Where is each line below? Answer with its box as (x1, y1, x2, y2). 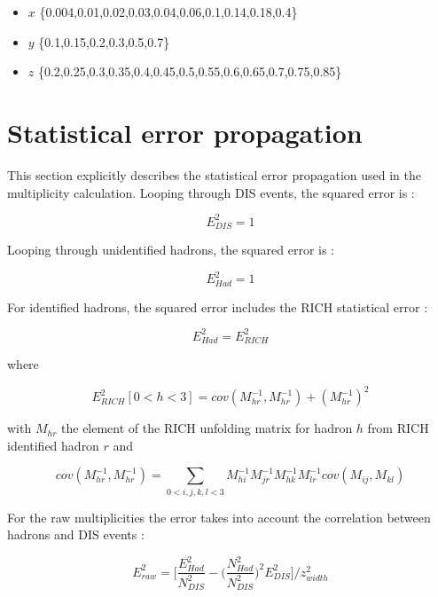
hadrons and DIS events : (7, 525, 145, 544)
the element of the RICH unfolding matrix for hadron (61, 419, 353, 437)
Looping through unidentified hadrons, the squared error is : (7, 240, 335, 259)
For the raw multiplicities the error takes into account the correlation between (7, 507, 431, 526)
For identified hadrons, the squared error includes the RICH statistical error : (7, 297, 428, 316)
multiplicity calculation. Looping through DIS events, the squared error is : (7, 183, 415, 201)
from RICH (367, 419, 429, 437)
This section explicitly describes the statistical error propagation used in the (7, 165, 422, 184)
